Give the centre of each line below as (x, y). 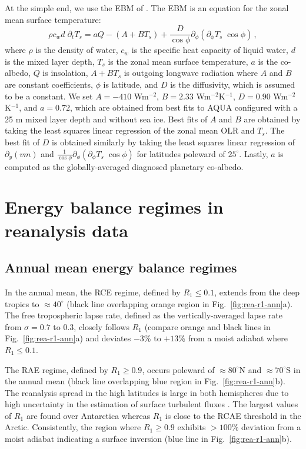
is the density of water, (77, 50)
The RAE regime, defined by (56, 369)
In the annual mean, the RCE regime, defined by (93, 292)
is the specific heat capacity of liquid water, (210, 50)
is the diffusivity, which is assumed (233, 84)
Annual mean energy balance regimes (121, 267)
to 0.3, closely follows (91, 326)
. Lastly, (254, 153)
